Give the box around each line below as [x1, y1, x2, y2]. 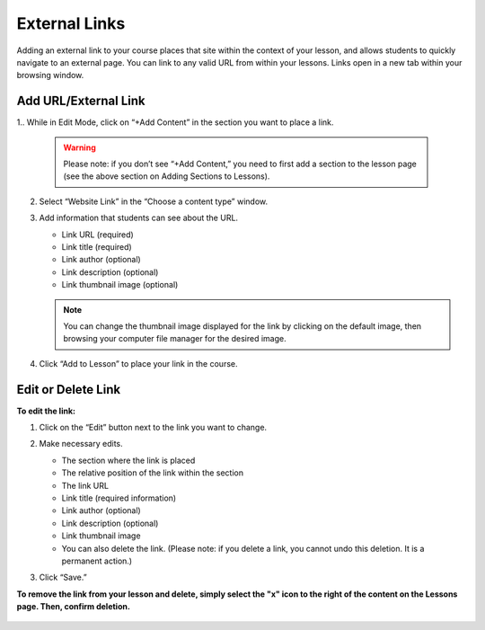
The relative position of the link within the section [61, 467, 244, 478]
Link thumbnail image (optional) [61, 280, 179, 290]
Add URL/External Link [16, 93, 145, 109]
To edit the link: [16, 405, 76, 416]
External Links [16, 13, 126, 33]
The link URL [61, 480, 110, 491]
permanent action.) [61, 555, 133, 566]
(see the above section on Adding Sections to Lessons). [63, 171, 270, 182]
